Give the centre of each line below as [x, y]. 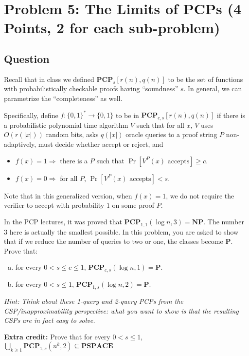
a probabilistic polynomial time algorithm [66, 125]
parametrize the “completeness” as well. [63, 98]
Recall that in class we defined [49, 79]
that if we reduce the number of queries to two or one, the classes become [114, 241]
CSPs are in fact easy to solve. [50, 320]
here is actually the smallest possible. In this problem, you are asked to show [124, 231]
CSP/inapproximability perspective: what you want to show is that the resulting [121, 310]
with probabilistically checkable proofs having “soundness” [91, 89]
